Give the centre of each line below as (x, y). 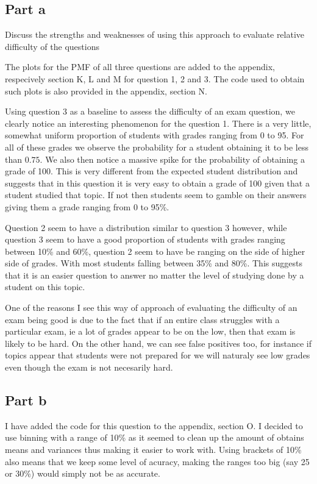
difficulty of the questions (52, 46)
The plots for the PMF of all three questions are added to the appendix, (140, 67)
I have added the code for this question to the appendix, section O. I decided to (154, 425)
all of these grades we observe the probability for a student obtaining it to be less (157, 147)
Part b (26, 400)
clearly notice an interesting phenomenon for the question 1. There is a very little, (158, 123)
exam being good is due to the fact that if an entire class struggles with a (142, 319)
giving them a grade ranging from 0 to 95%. (87, 206)
